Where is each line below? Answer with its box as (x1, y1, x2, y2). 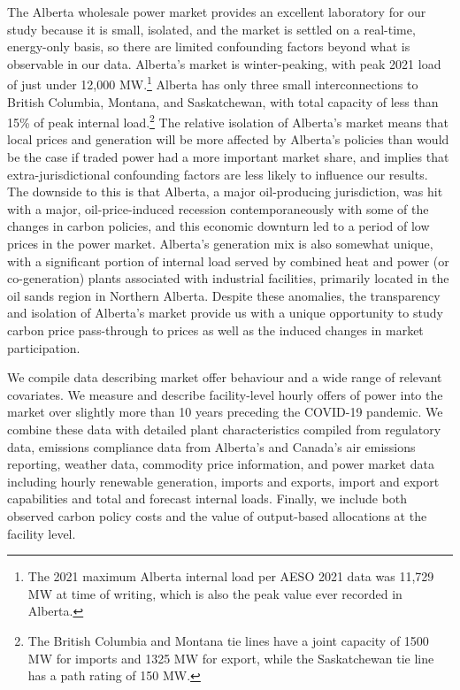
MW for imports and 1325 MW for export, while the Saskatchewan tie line (27, 648, 434, 667)
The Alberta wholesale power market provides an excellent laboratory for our (7, 3, 426, 20)
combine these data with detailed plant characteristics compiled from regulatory (7, 419, 441, 438)
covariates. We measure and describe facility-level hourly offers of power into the (7, 385, 443, 403)
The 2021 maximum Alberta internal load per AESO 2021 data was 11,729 (27, 567, 434, 586)
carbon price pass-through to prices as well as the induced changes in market (7, 321, 424, 339)
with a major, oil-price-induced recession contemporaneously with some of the (7, 199, 429, 218)
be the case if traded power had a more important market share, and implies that (7, 148, 449, 166)
